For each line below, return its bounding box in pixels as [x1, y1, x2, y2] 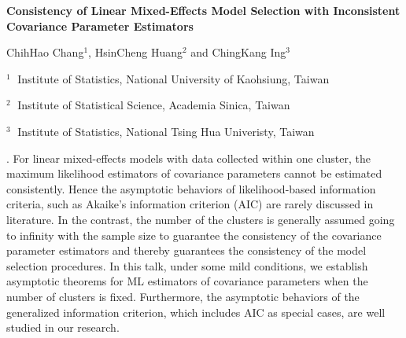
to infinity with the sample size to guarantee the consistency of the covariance [6, 226, 382, 243]
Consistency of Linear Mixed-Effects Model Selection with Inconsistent [6, 2, 400, 18]
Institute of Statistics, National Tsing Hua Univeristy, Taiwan [17, 123, 315, 139]
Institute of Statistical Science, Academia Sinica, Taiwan [17, 97, 290, 113]
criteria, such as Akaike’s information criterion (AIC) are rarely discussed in [6, 196, 374, 212]
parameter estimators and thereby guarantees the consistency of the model [6, 242, 367, 259]
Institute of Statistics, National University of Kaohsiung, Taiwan [17, 70, 330, 86]
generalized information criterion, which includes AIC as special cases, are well [6, 303, 386, 320]
